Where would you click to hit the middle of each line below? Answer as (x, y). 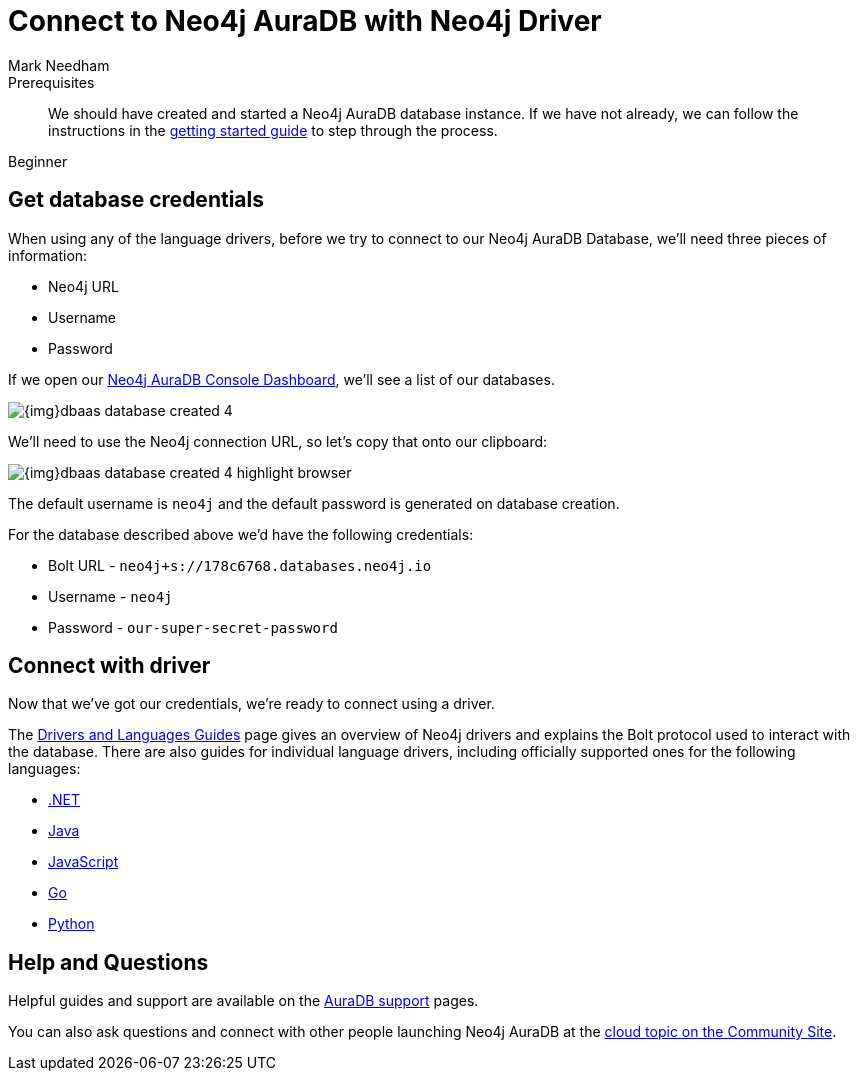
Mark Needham (59, 65)
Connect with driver (109, 666)
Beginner (38, 161)
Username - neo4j (110, 596)
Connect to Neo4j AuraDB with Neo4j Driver (305, 21)
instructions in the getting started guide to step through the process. (273, 130)
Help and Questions (108, 962)
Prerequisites (51, 82)
